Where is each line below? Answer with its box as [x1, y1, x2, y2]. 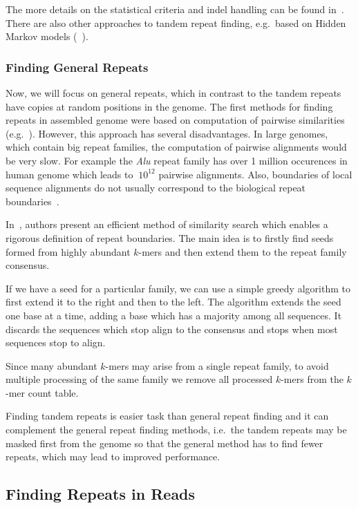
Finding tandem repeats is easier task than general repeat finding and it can [6, 408, 329, 423]
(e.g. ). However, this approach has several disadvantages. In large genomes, [6, 126, 328, 140]
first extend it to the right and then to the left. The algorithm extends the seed [6, 294, 341, 309]
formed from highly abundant [6, 244, 131, 258]
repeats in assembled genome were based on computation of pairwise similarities [6, 113, 345, 127]
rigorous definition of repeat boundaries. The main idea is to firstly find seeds [6, 230, 334, 245]
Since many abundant [6, 358, 97, 373]
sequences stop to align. [6, 335, 106, 350]
